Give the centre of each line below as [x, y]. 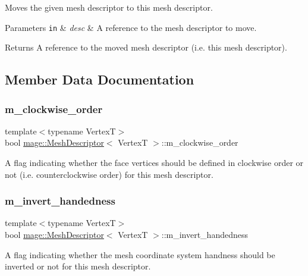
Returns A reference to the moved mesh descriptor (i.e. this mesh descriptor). [146, 47]
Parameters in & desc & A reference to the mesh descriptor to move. [131, 27]
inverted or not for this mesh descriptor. [78, 266]
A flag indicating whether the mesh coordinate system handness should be [140, 254]
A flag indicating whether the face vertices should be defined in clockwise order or [154, 163]
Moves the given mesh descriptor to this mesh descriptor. [109, 7]
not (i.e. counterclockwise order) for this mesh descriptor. [109, 174]
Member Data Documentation [100, 79]
